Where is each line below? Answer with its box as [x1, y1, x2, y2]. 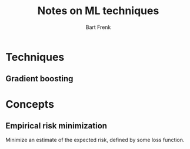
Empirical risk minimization [5, 121, 107, 131]
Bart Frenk [85, 24, 111, 31]
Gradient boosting [5, 74, 74, 84]
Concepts [5, 97, 54, 111]
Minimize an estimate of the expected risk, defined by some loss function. [5, 137, 185, 144]
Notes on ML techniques [37, 4, 159, 18]
